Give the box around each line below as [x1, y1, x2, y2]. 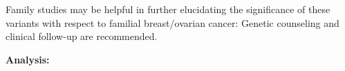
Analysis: [6, 52, 50, 66]
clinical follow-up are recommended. [6, 29, 158, 43]
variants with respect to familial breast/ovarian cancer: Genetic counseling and [6, 15, 339, 30]
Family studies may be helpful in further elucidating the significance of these [6, 2, 330, 16]
